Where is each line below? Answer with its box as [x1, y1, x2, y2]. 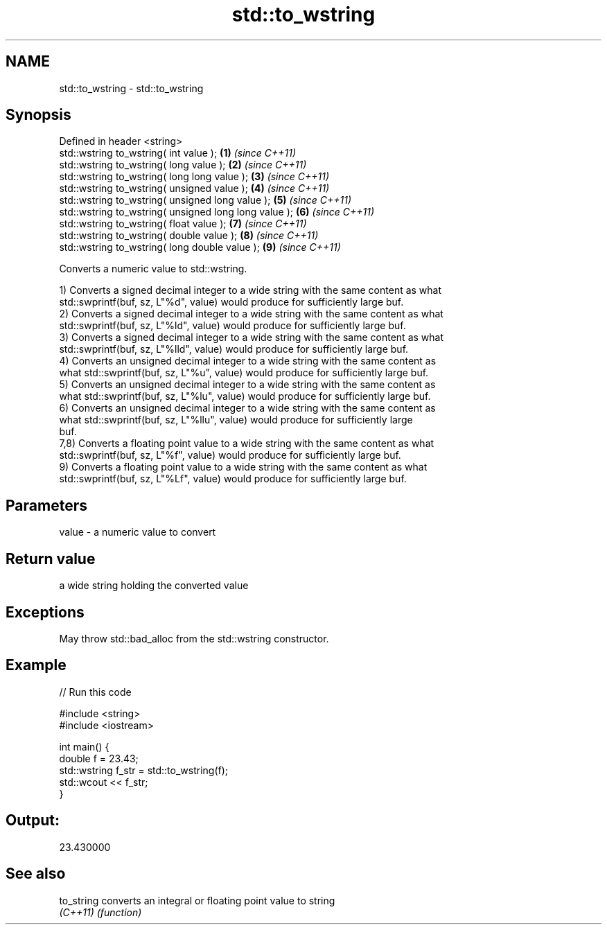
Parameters [6, 496, 87, 514]
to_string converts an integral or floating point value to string [59, 894, 335, 906]
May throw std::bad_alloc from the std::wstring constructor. [59, 632, 329, 644]
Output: [6, 811, 60, 830]
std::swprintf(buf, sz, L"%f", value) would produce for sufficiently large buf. [59, 449, 401, 462]
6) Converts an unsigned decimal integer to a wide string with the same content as [59, 402, 436, 414]
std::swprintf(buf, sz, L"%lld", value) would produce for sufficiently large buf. [59, 343, 409, 356]
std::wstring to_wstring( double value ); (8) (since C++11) [59, 229, 319, 242]
